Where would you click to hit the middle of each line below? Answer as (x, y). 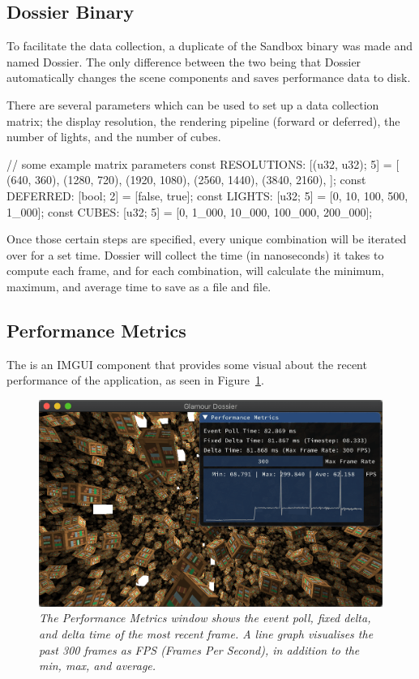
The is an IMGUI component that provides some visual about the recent (187, 364)
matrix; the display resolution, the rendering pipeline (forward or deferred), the (203, 120)
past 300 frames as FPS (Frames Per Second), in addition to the (199, 649)
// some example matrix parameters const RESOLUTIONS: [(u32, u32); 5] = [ (203, 163)
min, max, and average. (98, 666)
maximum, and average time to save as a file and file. (139, 286)
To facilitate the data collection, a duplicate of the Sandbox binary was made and (210, 46)
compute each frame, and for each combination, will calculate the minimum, (195, 271)
